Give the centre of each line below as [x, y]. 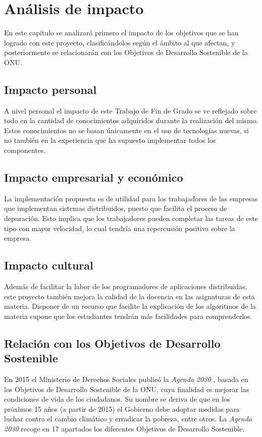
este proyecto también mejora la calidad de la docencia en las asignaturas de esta [129, 296]
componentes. [25, 150]
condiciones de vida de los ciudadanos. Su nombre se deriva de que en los [117, 399]
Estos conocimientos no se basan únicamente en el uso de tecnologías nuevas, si [126, 130]
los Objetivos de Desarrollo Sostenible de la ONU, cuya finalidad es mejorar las [127, 389]
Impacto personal [50, 89]
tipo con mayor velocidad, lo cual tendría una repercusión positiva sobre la [120, 228]
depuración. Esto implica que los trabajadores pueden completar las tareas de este [131, 218]
